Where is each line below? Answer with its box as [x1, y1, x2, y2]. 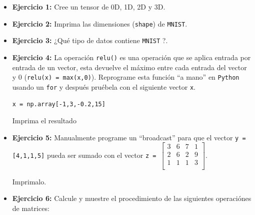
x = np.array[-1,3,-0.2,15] [12, 101, 105, 108]
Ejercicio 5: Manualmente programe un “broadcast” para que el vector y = [12, 132, 246, 142]
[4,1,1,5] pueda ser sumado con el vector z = [12, 149, 156, 160]
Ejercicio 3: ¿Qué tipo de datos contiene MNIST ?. [12, 35, 168, 46]
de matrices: [12, 202, 49, 213]
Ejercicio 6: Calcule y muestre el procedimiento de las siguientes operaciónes [12, 193, 251, 203]
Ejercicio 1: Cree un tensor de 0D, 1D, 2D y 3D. [12, 2, 165, 12]
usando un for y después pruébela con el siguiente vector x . [12, 81, 196, 92]
